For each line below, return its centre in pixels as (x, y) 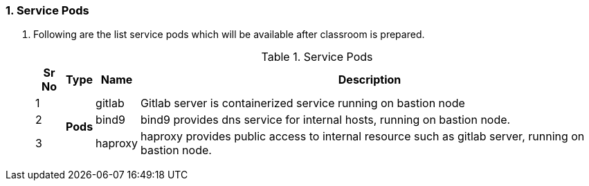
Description (370, 80)
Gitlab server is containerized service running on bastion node (303, 103)
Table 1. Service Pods (317, 57)
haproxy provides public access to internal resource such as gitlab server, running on (363, 137)
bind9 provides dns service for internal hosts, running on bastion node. (326, 120)
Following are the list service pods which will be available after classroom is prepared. (229, 35)
